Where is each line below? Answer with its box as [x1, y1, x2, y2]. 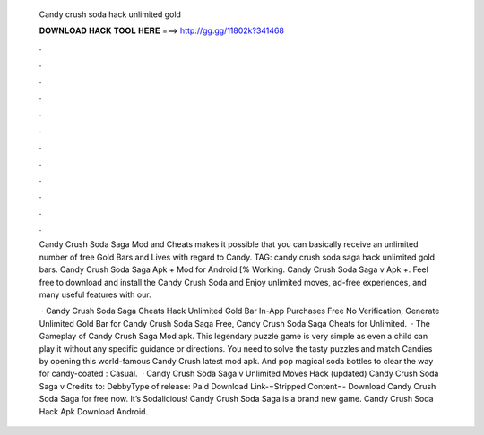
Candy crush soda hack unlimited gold [39, 9, 181, 20]
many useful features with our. [39, 289, 151, 300]
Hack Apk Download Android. [39, 405, 148, 416]
